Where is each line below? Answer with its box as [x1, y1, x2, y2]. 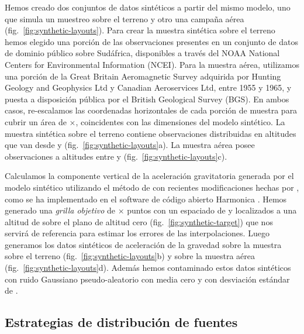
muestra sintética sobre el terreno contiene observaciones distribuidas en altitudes [5, 127, 296, 139]
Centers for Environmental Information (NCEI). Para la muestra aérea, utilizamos [5, 58, 299, 70]
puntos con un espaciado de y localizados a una [127, 204, 297, 216]
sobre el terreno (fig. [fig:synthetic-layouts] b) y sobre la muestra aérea [5, 250, 255, 262]
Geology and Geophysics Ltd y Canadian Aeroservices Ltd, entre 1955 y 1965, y [5, 81, 292, 94]
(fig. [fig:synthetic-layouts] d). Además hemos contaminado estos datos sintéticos [5, 261, 291, 274]
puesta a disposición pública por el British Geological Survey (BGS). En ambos [5, 92, 289, 105]
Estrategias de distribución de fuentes [5, 313, 238, 331]
